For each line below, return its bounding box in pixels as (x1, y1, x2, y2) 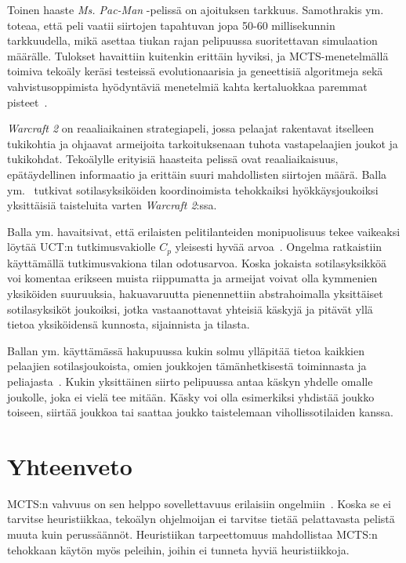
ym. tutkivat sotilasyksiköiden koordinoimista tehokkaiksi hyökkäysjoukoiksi (7, 181, 379, 198)
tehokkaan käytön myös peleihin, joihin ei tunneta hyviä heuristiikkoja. (7, 541, 350, 558)
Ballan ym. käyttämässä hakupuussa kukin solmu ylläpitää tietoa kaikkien (7, 342, 365, 358)
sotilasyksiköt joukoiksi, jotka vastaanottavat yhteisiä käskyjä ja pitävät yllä (7, 300, 373, 317)
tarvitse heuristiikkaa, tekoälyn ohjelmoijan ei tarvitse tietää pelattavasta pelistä (7, 510, 395, 527)
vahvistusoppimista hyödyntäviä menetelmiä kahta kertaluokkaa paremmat (7, 78, 368, 94)
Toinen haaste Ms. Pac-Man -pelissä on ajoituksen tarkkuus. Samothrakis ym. (7, 2, 384, 17)
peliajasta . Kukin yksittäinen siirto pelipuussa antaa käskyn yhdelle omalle (7, 372, 373, 389)
